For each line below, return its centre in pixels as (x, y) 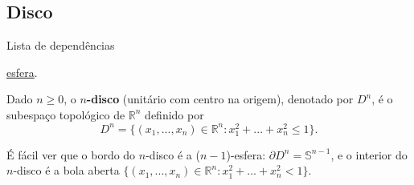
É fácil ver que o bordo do (71, 154)
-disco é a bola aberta (66, 170)
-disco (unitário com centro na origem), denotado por (220, 99)
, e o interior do (369, 154)
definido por (174, 114)
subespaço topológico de (66, 114)
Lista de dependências (61, 45)
